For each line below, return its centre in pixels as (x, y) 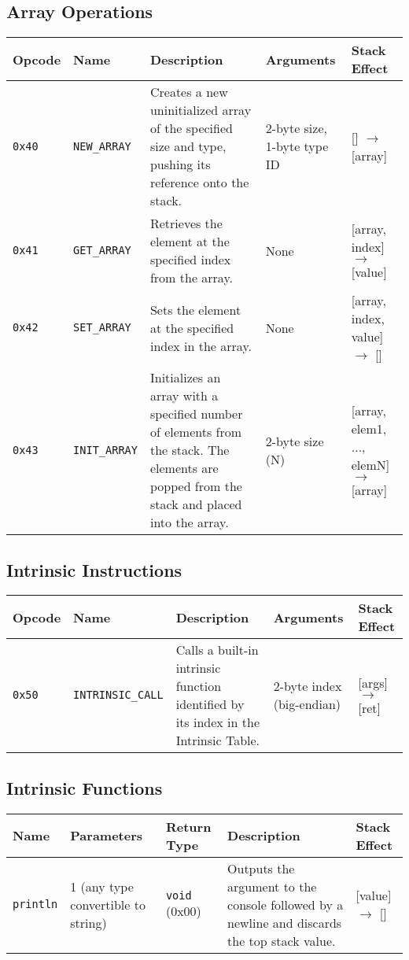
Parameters (107, 836)
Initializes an (185, 378)
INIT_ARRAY (105, 450)
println (35, 905)
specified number (196, 414)
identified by (210, 704)
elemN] (370, 464)
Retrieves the (186, 223)
